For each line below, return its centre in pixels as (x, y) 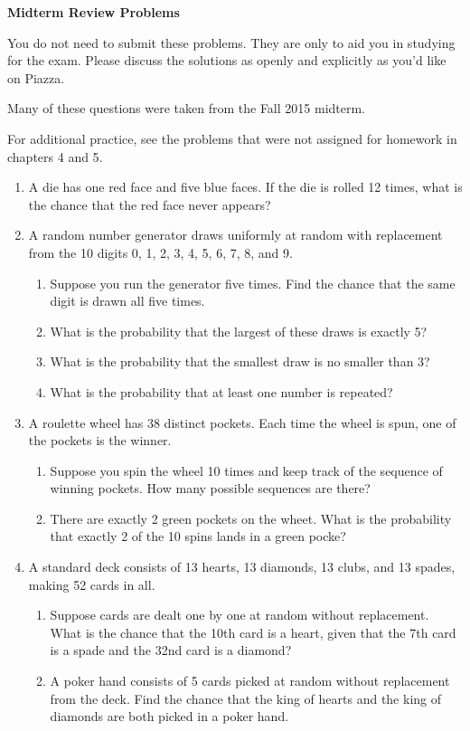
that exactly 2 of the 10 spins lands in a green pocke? (198, 536)
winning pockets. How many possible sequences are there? (210, 488)
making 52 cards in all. (92, 584)
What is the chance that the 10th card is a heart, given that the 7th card (253, 632)
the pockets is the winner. (100, 440)
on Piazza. (36, 77)
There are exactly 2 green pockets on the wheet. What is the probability (251, 518)
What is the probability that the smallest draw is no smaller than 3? (240, 361)
